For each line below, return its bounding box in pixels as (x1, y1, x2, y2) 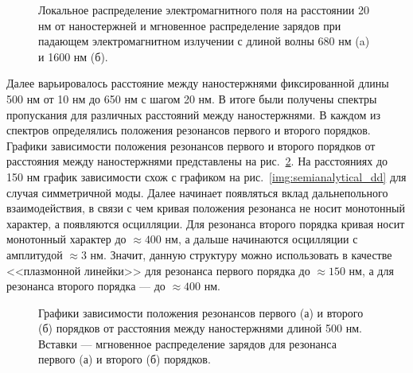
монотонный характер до (6, 231, 127, 247)
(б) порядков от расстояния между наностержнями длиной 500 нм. (38, 320, 362, 336)
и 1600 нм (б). (38, 48, 108, 64)
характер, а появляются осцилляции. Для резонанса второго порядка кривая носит (6, 215, 405, 231)
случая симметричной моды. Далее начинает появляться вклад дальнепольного (6, 184, 388, 200)
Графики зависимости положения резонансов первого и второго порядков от (6, 137, 376, 153)
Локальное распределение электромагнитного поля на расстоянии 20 (38, 2, 369, 17)
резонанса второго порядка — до (6, 278, 166, 294)
